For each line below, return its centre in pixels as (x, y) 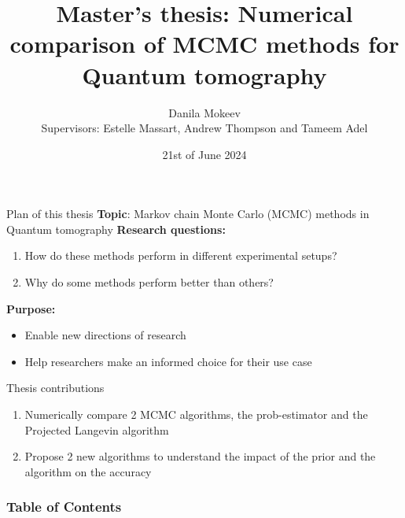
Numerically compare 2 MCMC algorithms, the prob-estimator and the (196, 414)
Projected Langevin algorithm (97, 429)
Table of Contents (64, 507)
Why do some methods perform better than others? (149, 282)
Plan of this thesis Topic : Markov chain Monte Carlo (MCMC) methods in (188, 214)
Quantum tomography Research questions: (116, 229)
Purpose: (31, 308)
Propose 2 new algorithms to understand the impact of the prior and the (200, 456)
